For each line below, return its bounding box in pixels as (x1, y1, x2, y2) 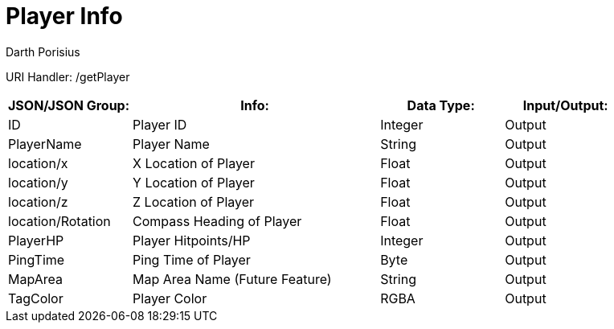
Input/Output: (522, 97, 608, 113)
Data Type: (407, 97, 475, 113)
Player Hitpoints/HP (133, 232, 251, 249)
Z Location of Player (133, 193, 255, 210)
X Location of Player (133, 154, 255, 171)
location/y (8, 174, 68, 191)
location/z (8, 193, 68, 210)
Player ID (133, 116, 187, 133)
